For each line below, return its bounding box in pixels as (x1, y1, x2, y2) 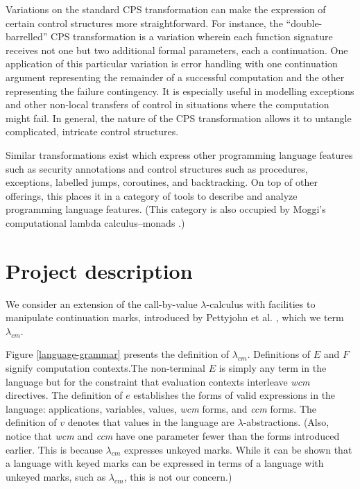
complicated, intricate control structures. (6, 124, 179, 139)
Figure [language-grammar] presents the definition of (6, 347, 230, 361)
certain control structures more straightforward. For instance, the (6, 15, 283, 30)
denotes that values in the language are (67, 415, 234, 429)
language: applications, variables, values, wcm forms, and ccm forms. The (6, 401, 317, 415)
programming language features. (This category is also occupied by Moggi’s (6, 202, 326, 216)
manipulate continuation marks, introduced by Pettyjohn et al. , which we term (6, 310, 344, 325)
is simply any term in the (218, 361, 327, 375)
